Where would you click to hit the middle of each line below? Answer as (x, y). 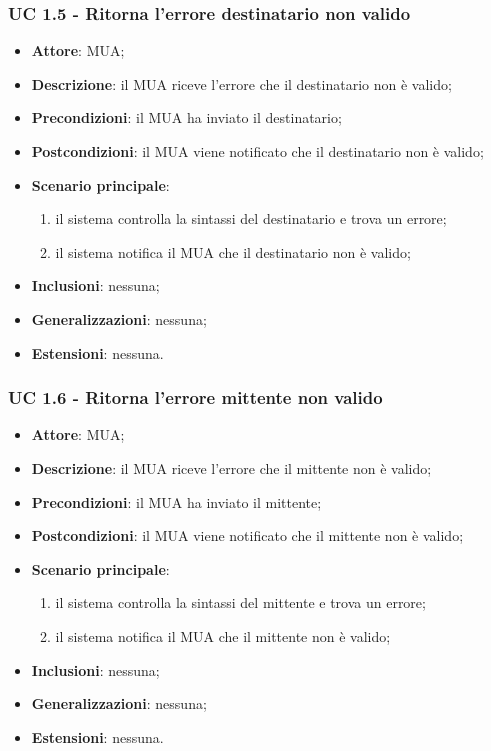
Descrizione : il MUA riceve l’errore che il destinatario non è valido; (241, 83)
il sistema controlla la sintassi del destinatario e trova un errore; (251, 218)
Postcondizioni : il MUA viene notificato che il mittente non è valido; (247, 535)
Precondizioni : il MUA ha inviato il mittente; (176, 501)
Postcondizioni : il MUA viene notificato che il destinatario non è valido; (257, 151)
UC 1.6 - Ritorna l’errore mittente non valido (195, 397)
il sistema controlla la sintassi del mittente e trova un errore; (240, 602)
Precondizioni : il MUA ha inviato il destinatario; (186, 117)
